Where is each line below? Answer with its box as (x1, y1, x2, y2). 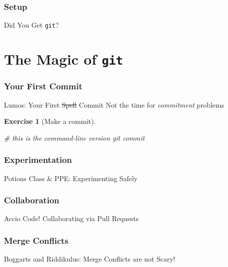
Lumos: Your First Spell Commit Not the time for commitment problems (4, 99, 224, 110)
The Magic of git (4, 49, 123, 69)
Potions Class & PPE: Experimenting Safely (4, 173, 138, 183)
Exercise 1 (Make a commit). (4, 116, 96, 126)
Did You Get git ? (4, 20, 59, 30)
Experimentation (4, 153, 72, 166)
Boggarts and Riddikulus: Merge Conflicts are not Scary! (4, 254, 175, 264)
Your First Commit (4, 80, 83, 92)
